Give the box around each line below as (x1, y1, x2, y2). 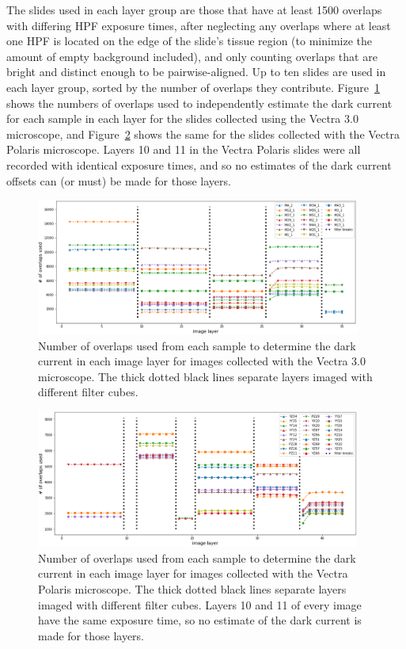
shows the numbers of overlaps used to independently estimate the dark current (6, 94, 393, 111)
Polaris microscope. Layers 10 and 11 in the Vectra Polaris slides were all (6, 141, 361, 158)
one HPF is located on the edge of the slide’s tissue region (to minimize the (6, 32, 372, 49)
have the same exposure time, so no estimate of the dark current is (38, 612, 362, 628)
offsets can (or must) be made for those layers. (6, 172, 231, 189)
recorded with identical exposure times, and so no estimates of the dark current (6, 156, 392, 173)
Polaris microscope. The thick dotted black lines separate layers (38, 580, 347, 597)
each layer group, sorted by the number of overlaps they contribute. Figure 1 (6, 78, 380, 95)
